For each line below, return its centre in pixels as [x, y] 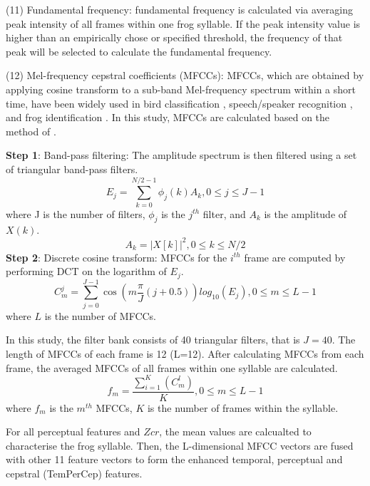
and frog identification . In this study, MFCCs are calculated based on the [168, 117]
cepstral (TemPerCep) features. [74, 473]
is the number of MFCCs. [101, 315]
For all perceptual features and [73, 431]
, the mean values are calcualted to [235, 431]
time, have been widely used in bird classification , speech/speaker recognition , [179, 103]
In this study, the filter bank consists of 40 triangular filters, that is [153, 340]
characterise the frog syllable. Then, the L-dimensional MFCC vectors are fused [180, 445]
